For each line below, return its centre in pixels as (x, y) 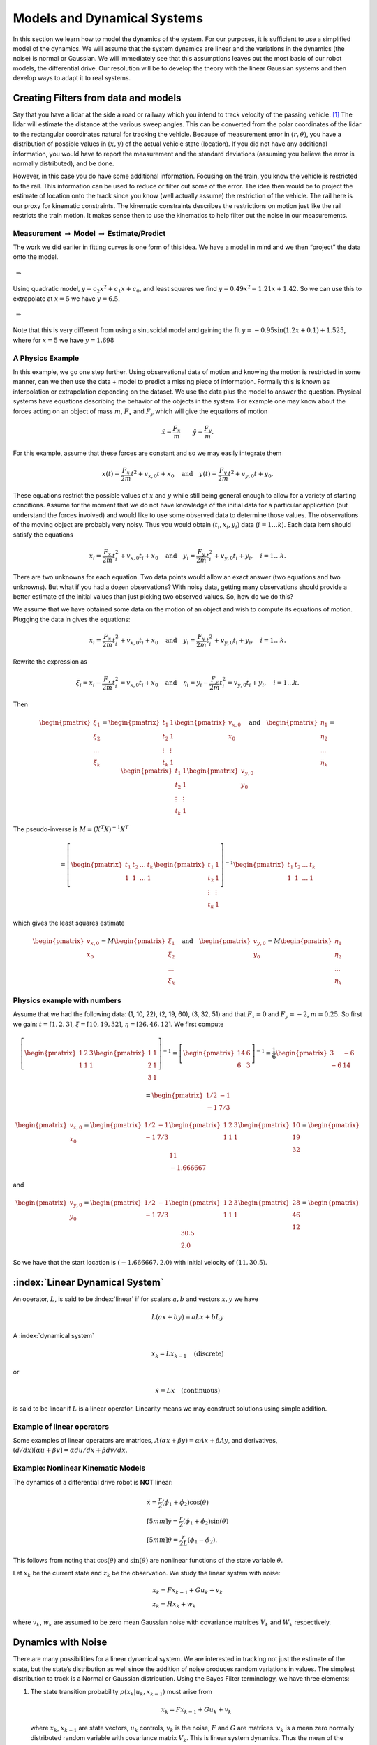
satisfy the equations (43, 535)
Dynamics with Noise (60, 1643)
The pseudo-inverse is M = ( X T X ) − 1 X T (71, 829)
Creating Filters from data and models (97, 98)
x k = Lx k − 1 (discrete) (187, 1354)
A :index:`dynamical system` (53, 1335)
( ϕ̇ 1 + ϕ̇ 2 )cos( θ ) (185, 1503)
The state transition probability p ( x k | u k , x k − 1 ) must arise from (121, 1692)
